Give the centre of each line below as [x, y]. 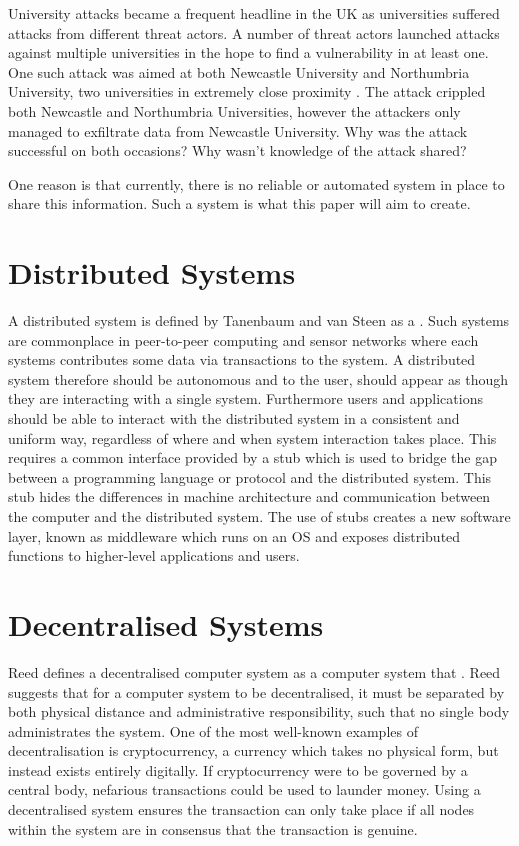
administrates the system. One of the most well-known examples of [213, 730]
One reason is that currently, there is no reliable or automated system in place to [256, 183]
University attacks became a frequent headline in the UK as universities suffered [254, 13]
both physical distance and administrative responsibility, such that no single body [259, 711]
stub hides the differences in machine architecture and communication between [249, 496]
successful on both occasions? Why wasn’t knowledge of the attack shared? [237, 150]
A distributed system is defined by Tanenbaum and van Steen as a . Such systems [259, 320]
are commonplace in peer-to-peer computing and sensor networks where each [243, 339]
